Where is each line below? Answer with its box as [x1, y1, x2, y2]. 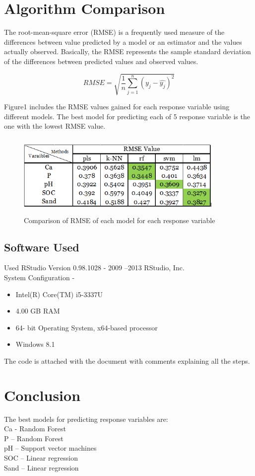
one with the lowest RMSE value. [4, 121, 106, 131]
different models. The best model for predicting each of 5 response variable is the [4, 111, 250, 121]
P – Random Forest [4, 433, 64, 443]
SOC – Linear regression [4, 453, 78, 463]
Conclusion [4, 385, 81, 405]
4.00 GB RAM [15, 306, 60, 316]
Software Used [4, 239, 79, 254]
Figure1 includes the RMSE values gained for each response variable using [4, 101, 230, 112]
